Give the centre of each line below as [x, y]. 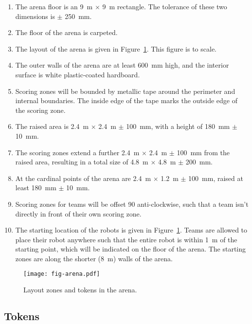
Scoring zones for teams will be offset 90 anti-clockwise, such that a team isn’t [132, 204]
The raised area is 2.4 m [52, 126]
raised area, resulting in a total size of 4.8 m [82, 162]
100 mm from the [203, 152]
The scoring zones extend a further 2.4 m [77, 152]
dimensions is [35, 16]
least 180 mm [36, 188]
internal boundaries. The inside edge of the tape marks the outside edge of [126, 100]
